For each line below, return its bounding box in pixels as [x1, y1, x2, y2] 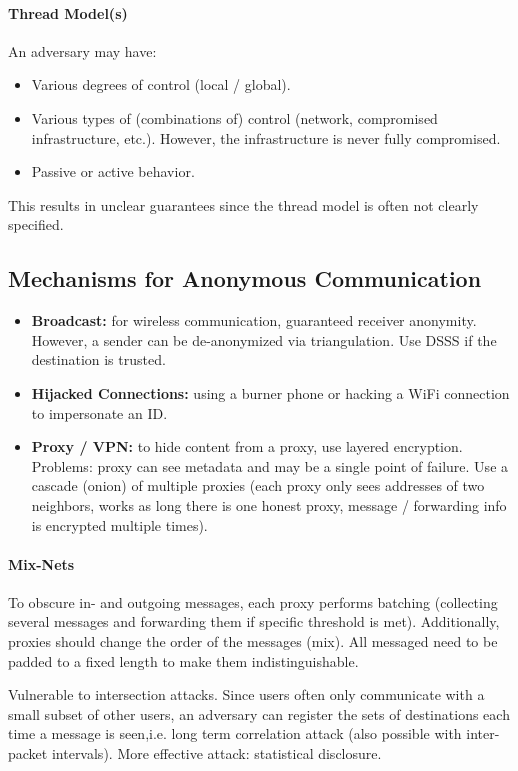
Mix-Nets [8, 553, 75, 574]
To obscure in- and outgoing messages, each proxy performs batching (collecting [8, 591, 498, 612]
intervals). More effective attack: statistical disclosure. [51, 743, 382, 764]
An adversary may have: [8, 40, 157, 61]
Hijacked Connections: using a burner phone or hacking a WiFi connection [31, 382, 510, 403]
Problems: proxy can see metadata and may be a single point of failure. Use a [31, 455, 509, 476]
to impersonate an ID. [31, 402, 168, 423]
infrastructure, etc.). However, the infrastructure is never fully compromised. [31, 127, 501, 148]
